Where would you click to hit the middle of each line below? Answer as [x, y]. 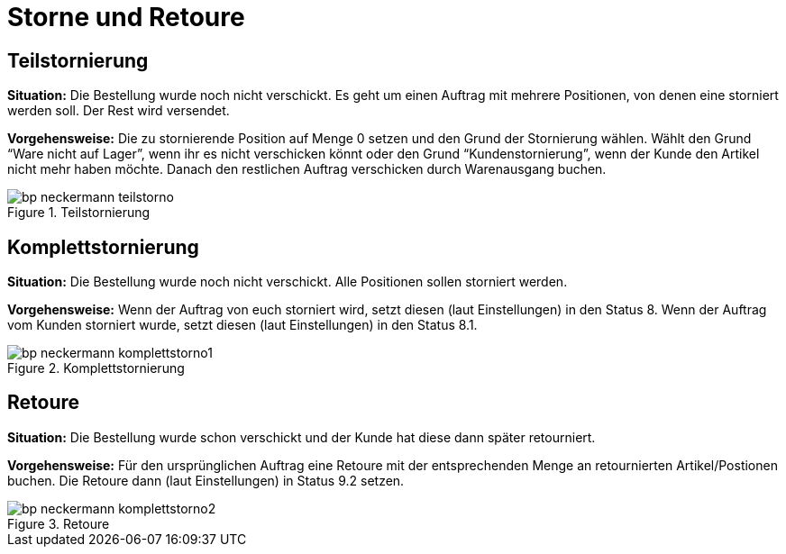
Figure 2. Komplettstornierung [96, 368]
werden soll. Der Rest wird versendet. [119, 111]
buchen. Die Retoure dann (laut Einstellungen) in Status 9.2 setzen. [206, 480]
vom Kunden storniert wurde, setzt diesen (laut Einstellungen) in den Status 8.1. [242, 325]
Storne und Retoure [126, 17]
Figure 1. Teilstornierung [79, 213]
